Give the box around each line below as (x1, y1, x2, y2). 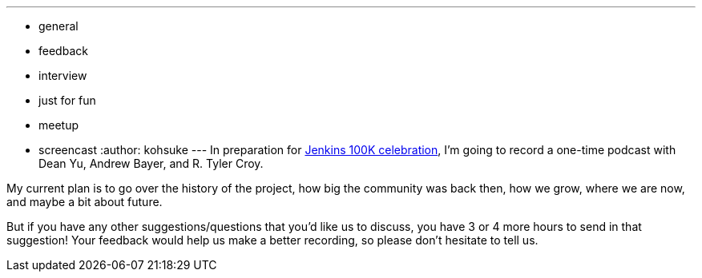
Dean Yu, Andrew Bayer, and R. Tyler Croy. (38, 157, 264, 170)
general (38, 19, 79, 33)
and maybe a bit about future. (6, 195, 163, 208)
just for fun (38, 93, 96, 107)
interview (38, 69, 87, 82)
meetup (38, 118, 79, 132)
